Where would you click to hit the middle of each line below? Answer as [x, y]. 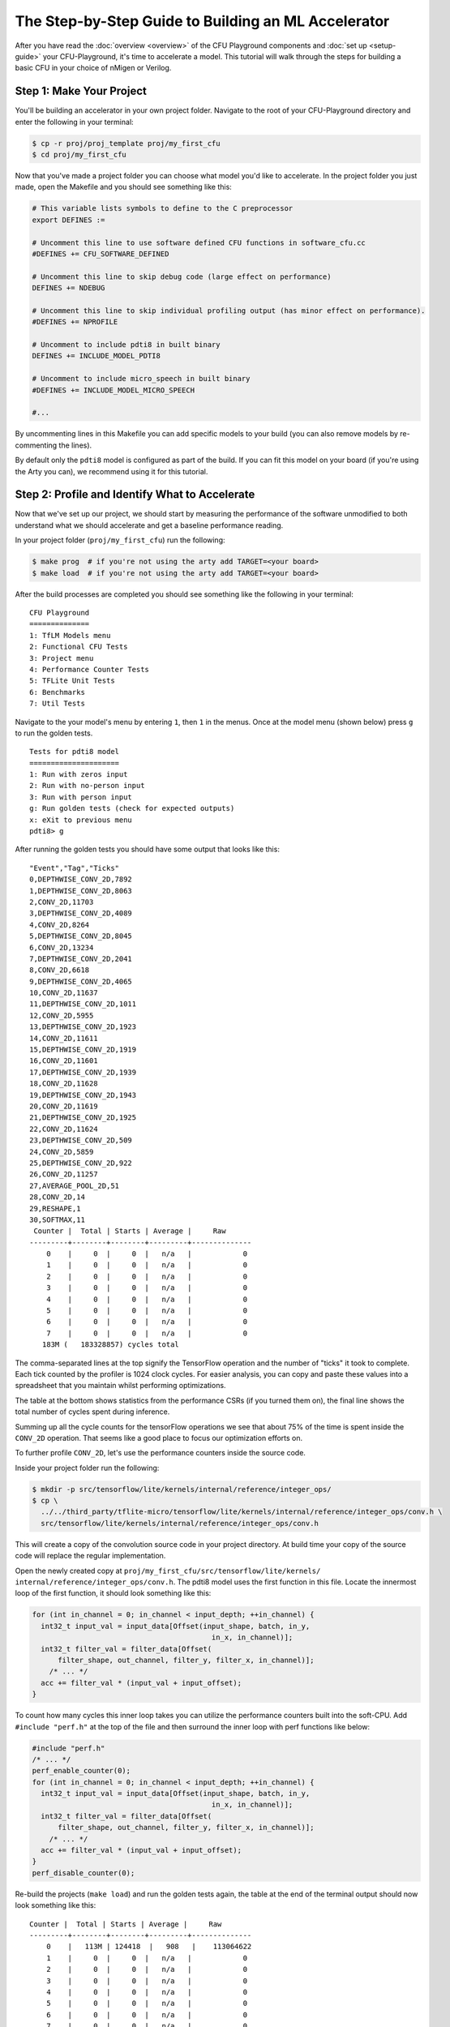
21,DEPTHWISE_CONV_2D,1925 [83, 1118]
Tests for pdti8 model [75, 752]
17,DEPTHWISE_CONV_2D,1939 [83, 1072]
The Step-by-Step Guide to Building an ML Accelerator [202, 21]
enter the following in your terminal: [74, 122]
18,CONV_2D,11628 [64, 1084]
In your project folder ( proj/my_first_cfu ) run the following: [120, 540]
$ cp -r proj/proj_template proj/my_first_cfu [126, 143]
